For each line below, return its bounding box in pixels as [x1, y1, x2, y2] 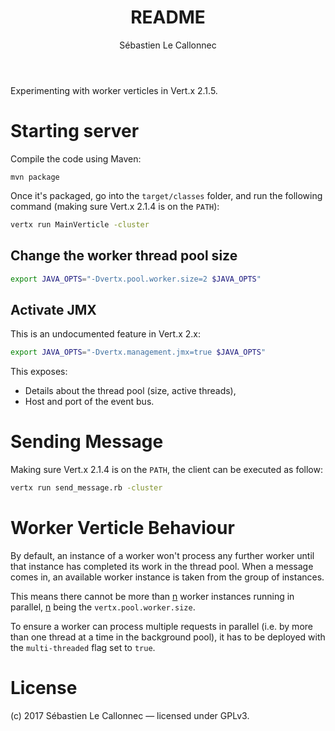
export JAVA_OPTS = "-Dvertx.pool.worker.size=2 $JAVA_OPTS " [10, 274, 262, 284]
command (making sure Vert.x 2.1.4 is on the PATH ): [10, 200, 220, 212]
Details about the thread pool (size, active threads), [24, 385, 237, 397]
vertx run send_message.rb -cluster [10, 483, 163, 493]
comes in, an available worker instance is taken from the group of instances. [10, 571, 325, 583]
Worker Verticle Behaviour [10, 517, 235, 540]
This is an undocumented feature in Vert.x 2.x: [10, 328, 201, 340]
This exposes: [10, 366, 68, 378]
